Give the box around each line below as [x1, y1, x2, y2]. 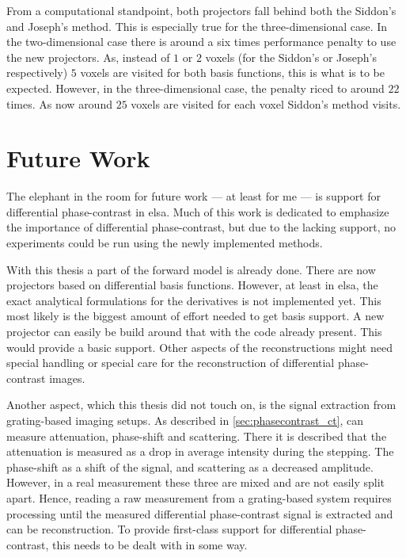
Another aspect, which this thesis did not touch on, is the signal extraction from [6, 396, 397, 413]
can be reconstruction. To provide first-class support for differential [6, 521, 332, 537]
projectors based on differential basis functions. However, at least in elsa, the [6, 277, 378, 293]
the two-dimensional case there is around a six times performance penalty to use [6, 33, 397, 50]
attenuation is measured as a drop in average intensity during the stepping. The [6, 443, 394, 460]
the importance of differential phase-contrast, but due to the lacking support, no [6, 219, 396, 235]
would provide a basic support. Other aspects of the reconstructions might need [6, 338, 393, 355]
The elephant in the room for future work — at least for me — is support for [6, 188, 381, 204]
